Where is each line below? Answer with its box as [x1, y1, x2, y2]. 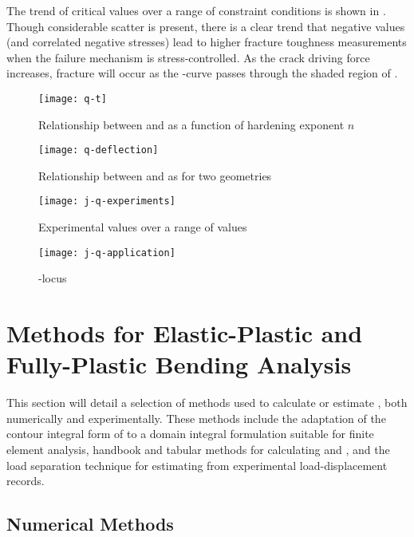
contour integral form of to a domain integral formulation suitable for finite [6, 425, 374, 442]
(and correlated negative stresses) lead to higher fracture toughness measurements [6, 34, 407, 50]
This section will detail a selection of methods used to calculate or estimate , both [6, 394, 408, 411]
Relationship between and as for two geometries [38, 167, 272, 184]
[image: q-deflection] [38, 144, 159, 156]
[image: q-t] [38, 93, 107, 105]
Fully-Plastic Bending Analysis [6, 348, 352, 381]
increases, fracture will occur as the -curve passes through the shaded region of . [6, 65, 398, 81]
